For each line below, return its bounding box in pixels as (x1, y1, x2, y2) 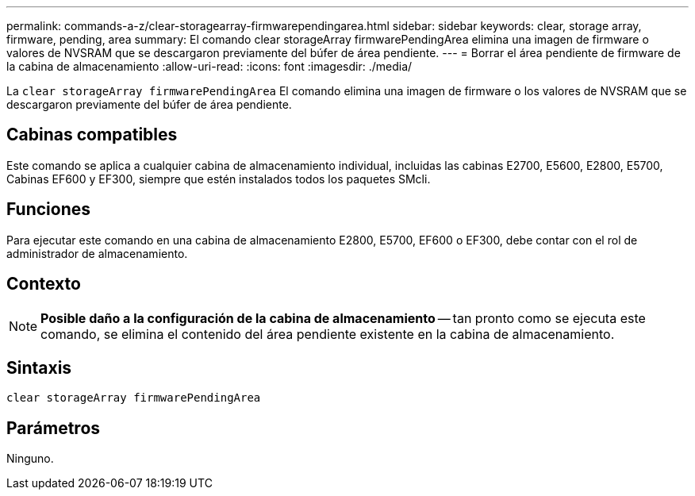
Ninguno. (6, 452, 54, 466)
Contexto (6, 274, 81, 294)
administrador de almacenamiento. (6, 246, 188, 260)
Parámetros (6, 417, 101, 438)
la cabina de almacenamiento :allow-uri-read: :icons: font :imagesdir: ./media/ (6, 60, 413, 73)
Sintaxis (6, 357, 72, 378)
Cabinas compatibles (6, 125, 178, 145)
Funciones (6, 199, 91, 220)
